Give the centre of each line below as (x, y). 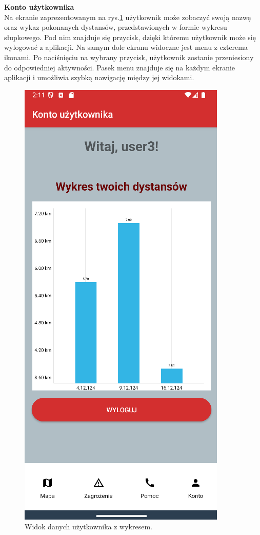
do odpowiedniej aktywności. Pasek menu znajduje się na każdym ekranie (120, 67)
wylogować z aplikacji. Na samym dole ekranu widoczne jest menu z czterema (126, 47)
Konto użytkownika (39, 7)
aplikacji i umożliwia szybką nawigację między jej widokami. (99, 77)
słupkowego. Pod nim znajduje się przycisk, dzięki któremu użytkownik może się (130, 37)
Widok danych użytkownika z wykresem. (89, 527)
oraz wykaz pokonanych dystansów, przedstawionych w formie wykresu (116, 27)
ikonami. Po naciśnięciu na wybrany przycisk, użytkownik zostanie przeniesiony (129, 57)
